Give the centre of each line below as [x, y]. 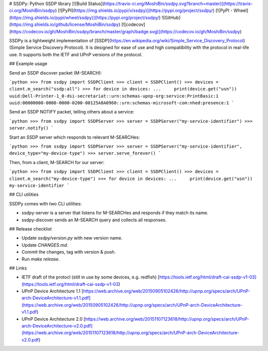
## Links [18, 268]
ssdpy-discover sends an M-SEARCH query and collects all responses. [94, 220]
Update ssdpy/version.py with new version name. [72, 238]
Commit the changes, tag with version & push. [69, 252]
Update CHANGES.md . [45, 245]
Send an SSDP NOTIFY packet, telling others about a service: [72, 112]
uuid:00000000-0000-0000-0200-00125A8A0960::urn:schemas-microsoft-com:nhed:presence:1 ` [122, 103]
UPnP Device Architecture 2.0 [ [53, 319]
